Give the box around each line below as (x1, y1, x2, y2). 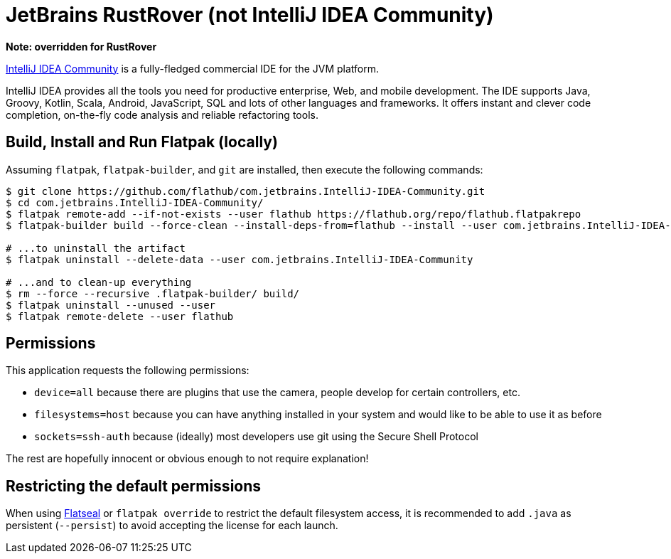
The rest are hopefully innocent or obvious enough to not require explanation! (6, 452, 369, 465)
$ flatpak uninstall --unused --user (6, 299, 216, 311)
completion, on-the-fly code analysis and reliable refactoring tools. (6, 108, 318, 121)
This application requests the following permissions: (6, 364, 249, 377)
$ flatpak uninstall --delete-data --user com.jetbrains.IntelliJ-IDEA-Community (6, 253, 473, 265)
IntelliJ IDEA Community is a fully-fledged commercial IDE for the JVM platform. (6, 62, 380, 75)
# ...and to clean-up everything (6, 276, 192, 288)
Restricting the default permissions (6, 477, 262, 495)
